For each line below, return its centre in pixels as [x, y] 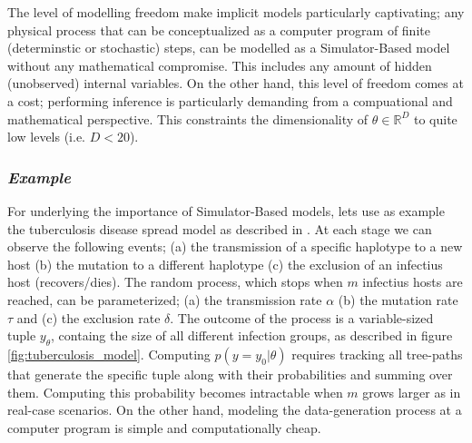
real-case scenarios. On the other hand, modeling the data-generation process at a [235, 410]
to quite [435, 118]
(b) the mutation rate [398, 299]
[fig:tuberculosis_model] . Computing [109, 354]
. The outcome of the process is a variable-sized [302, 317]
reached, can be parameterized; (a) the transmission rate [165, 299]
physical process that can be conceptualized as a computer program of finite [219, 30]
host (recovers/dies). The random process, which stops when [175, 282]
